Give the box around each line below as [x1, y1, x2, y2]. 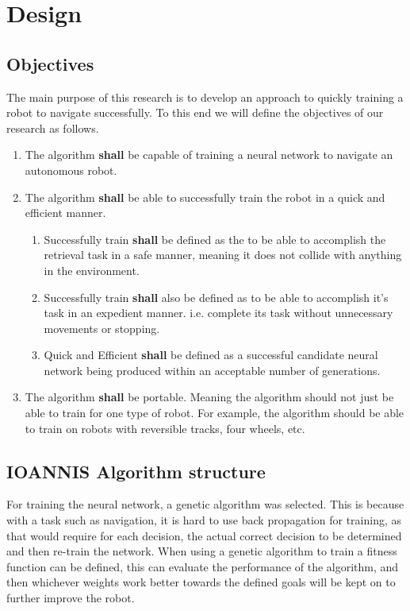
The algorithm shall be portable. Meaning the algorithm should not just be [25, 389, 394, 405]
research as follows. [6, 119, 99, 136]
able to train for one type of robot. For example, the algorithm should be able [25, 404, 404, 421]
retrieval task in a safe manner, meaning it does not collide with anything [44, 246, 402, 263]
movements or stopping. [44, 319, 160, 336]
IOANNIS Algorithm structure [6, 458, 266, 483]
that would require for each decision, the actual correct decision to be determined [6, 527, 402, 543]
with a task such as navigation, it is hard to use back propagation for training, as [6, 512, 402, 528]
